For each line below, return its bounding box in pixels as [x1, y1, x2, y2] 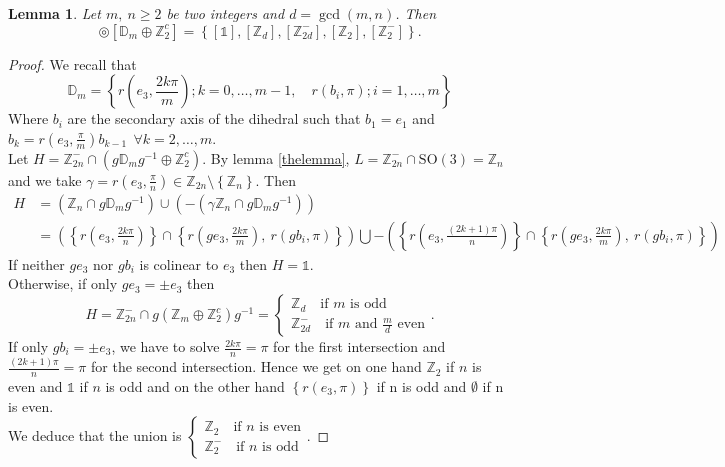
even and [8, 376, 63, 396]
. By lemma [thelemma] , [202, 147, 350, 168]
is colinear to [139, 253, 219, 274]
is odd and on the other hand [105, 376, 285, 396]
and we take [8, 169, 82, 190]
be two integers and [166, 3, 285, 23]
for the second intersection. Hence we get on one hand [91, 356, 422, 377]
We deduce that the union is [8, 425, 182, 446]
